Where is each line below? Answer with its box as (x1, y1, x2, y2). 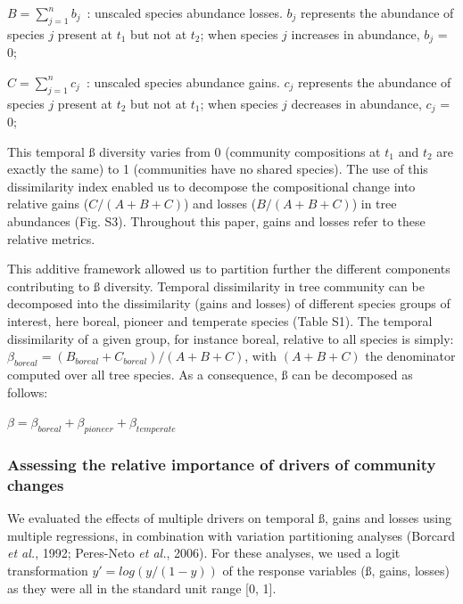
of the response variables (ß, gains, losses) (222, 560, 451, 579)
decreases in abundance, (291, 94, 422, 112)
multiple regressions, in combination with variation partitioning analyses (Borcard (7, 526, 456, 544)
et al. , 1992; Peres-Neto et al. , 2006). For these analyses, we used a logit (7, 543, 401, 562)
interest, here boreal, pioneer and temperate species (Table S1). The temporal (7, 312, 433, 331)
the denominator (365, 347, 456, 365)
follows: (7, 382, 48, 401)
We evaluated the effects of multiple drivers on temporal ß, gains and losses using (7, 509, 452, 527)
